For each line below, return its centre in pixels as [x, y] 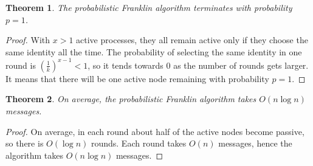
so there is [25, 143]
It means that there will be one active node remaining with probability [137, 78]
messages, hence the [255, 143]
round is [21, 65]
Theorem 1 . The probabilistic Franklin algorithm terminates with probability [149, 7]
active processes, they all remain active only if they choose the [192, 40]
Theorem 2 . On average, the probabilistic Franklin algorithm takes [131, 99]
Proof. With [28, 40]
